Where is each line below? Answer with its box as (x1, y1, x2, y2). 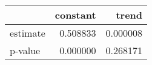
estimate (10, 26, 45, 40)
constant (55, 8, 96, 22)
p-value (10, 43, 41, 57)
